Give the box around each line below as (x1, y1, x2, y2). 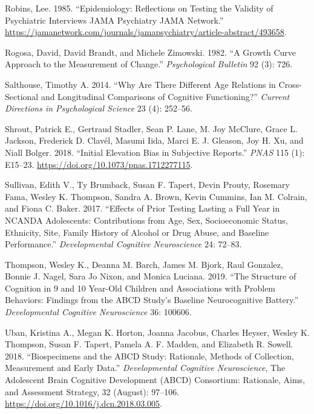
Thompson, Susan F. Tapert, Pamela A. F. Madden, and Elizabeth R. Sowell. (5, 338, 293, 350)
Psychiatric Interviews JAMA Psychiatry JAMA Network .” (5, 13, 224, 26)
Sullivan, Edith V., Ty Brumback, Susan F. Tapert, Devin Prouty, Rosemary (5, 178, 290, 191)
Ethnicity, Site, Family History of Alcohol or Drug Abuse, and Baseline (5, 225, 269, 238)
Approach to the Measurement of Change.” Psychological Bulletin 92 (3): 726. (5, 58, 293, 70)
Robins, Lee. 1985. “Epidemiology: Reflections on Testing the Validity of (5, 2, 273, 14)
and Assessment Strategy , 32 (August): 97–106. (5, 385, 180, 398)
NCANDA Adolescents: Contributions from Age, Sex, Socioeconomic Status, (5, 213, 288, 226)
